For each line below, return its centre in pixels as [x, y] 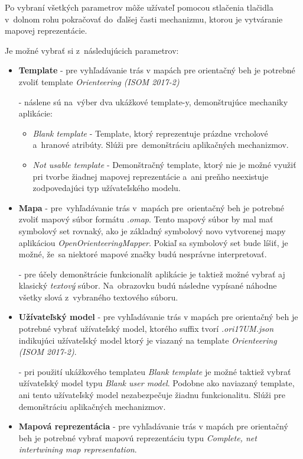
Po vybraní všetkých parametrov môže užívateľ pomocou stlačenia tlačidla [139, 7]
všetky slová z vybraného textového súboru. [98, 297]
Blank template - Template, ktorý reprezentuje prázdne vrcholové [150, 133]
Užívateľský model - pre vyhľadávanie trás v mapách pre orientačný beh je [158, 317]
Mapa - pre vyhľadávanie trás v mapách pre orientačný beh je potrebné [151, 207]
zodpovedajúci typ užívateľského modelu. [107, 188]
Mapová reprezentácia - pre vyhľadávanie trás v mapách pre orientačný [153, 426]
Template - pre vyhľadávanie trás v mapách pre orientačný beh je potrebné [157, 70]
